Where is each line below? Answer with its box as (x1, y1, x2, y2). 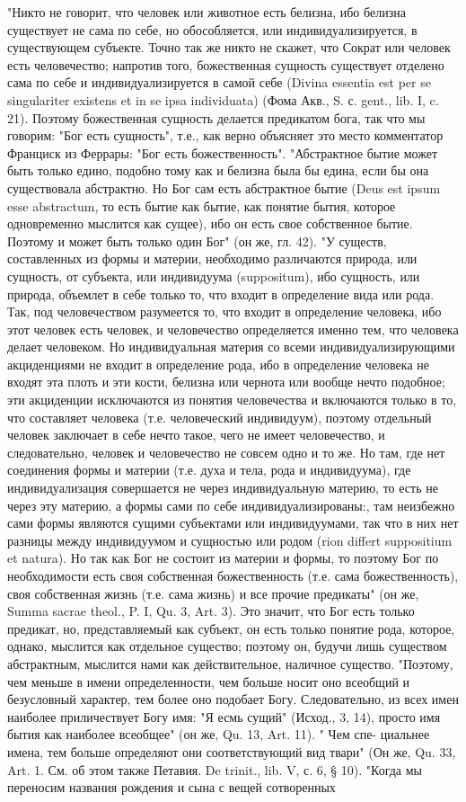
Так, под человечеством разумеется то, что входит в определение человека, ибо (7, 302, 442, 321)
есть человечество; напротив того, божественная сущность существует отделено (7, 55, 444, 74)
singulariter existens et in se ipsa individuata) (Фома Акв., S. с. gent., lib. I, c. (7, 90, 439, 109)
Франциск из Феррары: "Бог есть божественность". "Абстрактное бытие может (7, 143, 438, 162)
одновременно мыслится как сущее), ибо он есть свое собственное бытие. (7, 214, 413, 233)
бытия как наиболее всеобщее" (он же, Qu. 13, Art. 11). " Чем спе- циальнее (7, 725, 430, 744)
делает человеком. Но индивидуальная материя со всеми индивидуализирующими (7, 337, 455, 356)
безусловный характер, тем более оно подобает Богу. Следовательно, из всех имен (7, 690, 459, 708)
